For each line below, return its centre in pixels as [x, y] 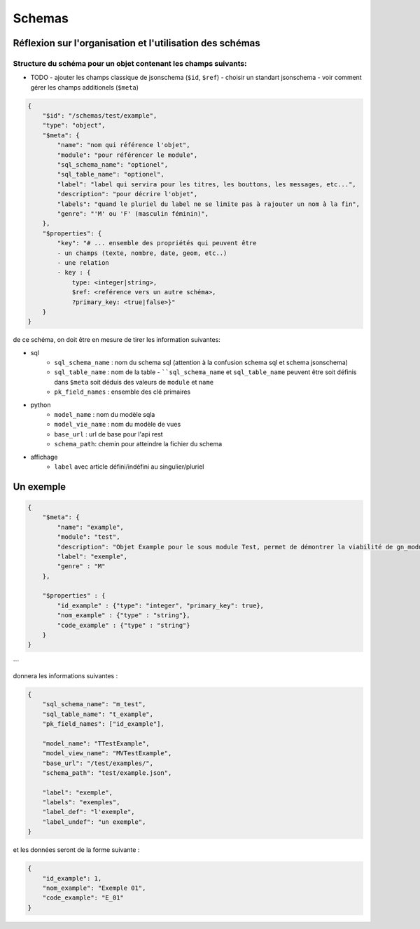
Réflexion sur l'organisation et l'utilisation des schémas [136, 43]
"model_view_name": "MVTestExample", [107, 753]
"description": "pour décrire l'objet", [127, 194]
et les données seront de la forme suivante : [76, 850]
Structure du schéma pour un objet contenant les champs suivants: [130, 63]
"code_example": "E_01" [83, 898]
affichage [44, 457]
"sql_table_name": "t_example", [98, 714]
